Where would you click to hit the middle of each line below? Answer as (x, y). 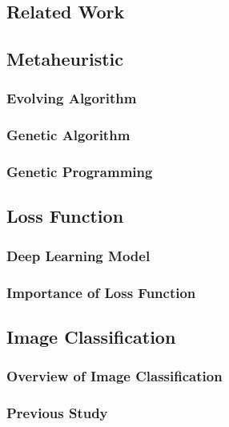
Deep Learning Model (78, 255)
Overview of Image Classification (114, 376)
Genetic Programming (80, 172)
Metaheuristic (65, 59)
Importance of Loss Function (101, 292)
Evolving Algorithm (72, 98)
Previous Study (57, 413)
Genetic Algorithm (68, 135)
